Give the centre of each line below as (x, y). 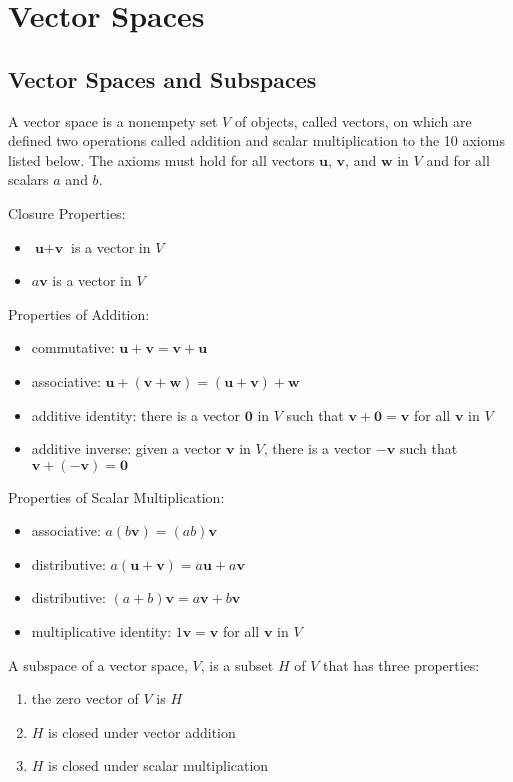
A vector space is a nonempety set (113, 120)
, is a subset (237, 664)
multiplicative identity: (101, 631)
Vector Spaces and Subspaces (162, 78)
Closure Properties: (67, 212)
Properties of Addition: (79, 313)
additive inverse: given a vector (126, 448)
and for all (458, 159)
